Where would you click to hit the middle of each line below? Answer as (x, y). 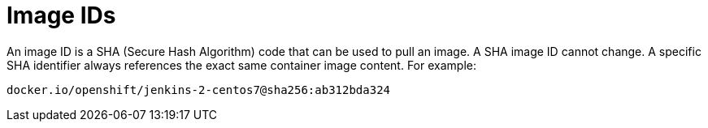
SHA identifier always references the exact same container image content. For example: (241, 65)
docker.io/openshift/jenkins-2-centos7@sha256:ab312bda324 (199, 90)
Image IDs (61, 15)
